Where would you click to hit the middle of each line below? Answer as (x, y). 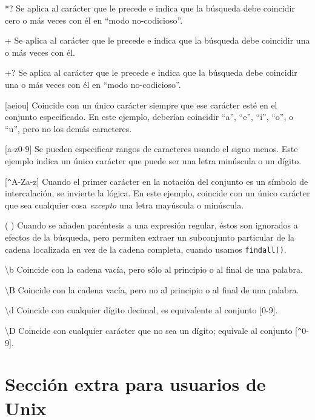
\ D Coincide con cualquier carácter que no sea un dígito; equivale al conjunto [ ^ (154, 330)
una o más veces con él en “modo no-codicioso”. (93, 84)
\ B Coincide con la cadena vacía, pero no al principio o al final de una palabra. (152, 289)
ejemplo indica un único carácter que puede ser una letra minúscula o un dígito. (153, 160)
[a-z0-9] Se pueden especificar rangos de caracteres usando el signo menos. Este (151, 149)
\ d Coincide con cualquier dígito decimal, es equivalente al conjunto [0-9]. (141, 310)
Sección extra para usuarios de (135, 384)
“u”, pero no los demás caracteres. (68, 128)
